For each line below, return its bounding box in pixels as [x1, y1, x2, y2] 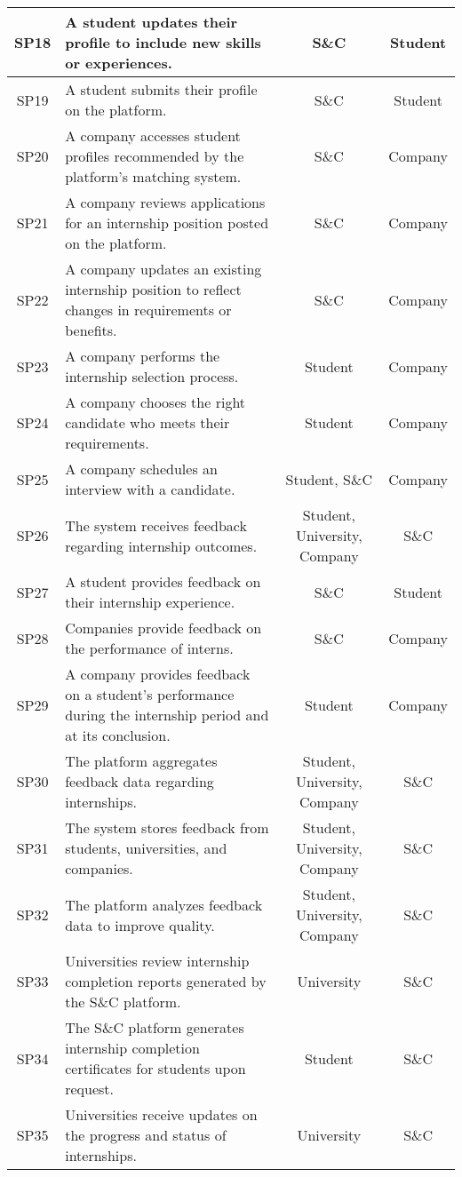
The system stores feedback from [65, 817, 269, 838]
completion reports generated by [65, 971, 267, 991]
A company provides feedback [65, 664, 251, 684]
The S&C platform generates [65, 1017, 244, 1038]
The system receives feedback [65, 514, 247, 536]
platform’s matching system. [65, 166, 242, 187]
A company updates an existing [65, 258, 262, 279]
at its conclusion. [65, 725, 171, 745]
